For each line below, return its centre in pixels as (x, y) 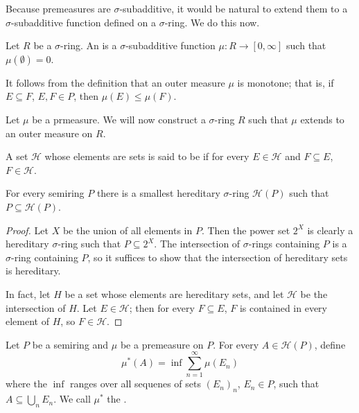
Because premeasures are (58, 8)
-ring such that (89, 244)
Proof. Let (27, 230)
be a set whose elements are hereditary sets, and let (174, 293)
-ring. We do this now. (212, 22)
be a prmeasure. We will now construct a (119, 119)
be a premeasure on (162, 344)
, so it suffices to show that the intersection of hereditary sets (218, 257)
